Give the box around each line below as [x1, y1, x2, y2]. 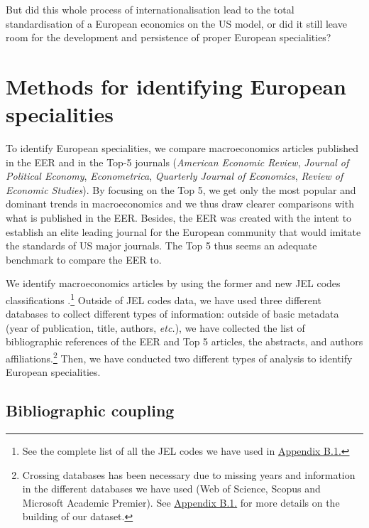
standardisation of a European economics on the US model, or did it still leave [6, 16, 347, 31]
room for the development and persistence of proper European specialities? [6, 30, 331, 45]
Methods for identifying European [6, 71, 347, 100]
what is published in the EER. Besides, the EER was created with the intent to [6, 210, 352, 225]
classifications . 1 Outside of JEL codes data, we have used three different [6, 291, 321, 307]
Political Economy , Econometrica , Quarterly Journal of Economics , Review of [6, 168, 343, 183]
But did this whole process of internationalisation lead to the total [6, 2, 294, 16]
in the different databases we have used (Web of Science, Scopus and [22, 481, 321, 496]
